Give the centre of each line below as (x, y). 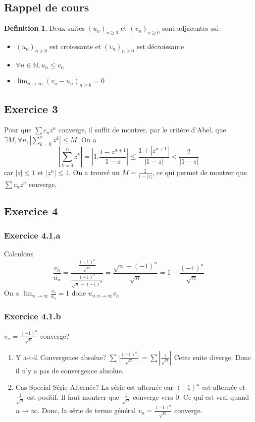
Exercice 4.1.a (32, 235)
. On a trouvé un (94, 172)
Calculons (19, 254)
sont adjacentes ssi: (191, 28)
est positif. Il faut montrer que (73, 396)
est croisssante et (75, 46)
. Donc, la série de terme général (87, 410)
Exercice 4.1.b (33, 316)
